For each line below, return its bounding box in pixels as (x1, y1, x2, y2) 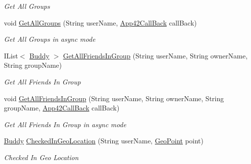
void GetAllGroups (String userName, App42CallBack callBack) (4, 17, 197, 27)
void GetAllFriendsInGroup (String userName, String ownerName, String (4, 93, 224, 103)
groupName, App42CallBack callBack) (4, 103, 120, 113)
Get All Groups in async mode (4, 34, 96, 44)
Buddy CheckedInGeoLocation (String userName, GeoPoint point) (4, 136, 203, 146)
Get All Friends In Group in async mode (4, 119, 126, 129)
